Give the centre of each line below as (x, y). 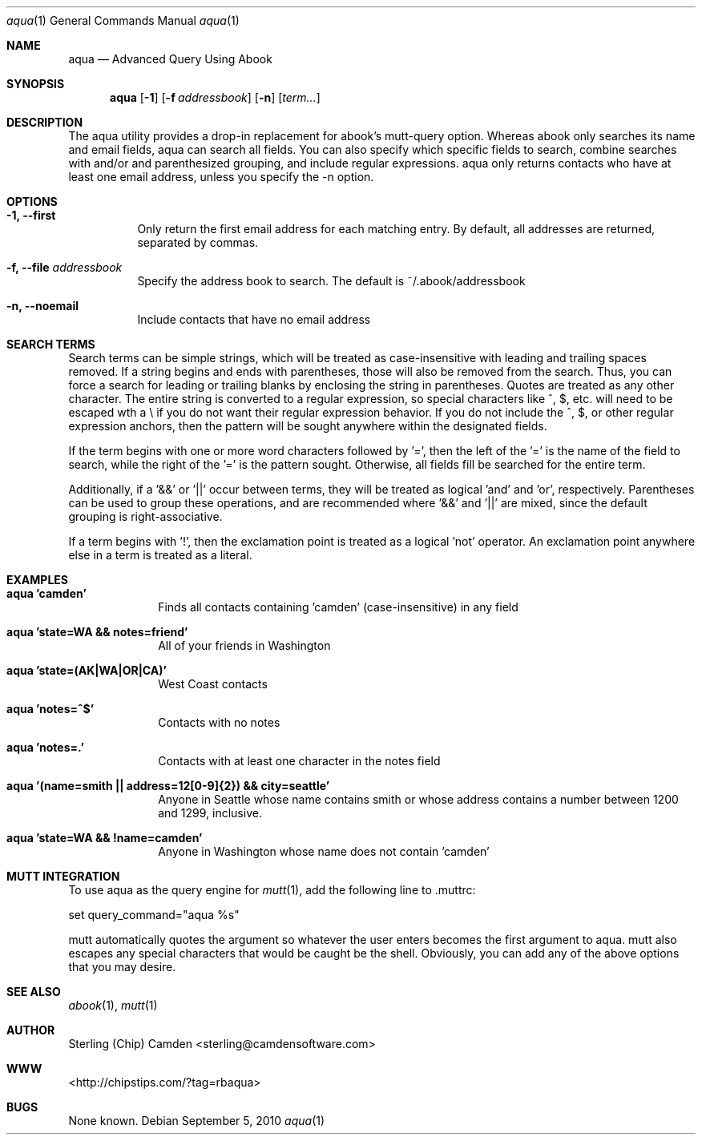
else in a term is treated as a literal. (160, 555)
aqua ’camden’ (46, 593)
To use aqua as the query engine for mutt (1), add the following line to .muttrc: (272, 890)
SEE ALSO (34, 992)
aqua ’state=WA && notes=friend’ (97, 632)
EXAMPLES (37, 580)
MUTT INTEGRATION (63, 876)
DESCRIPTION (45, 122)
